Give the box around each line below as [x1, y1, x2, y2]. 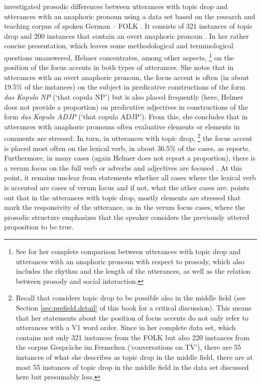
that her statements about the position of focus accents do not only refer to [16, 312, 248, 323]
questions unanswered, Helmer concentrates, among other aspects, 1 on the [4, 50, 234, 62]
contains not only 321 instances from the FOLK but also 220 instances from [16, 332, 250, 342]
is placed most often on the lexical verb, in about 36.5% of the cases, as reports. [4, 142, 250, 153]
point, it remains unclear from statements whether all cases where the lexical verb [4, 172, 256, 183]
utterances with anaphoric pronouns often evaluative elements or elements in [4, 121, 240, 131]
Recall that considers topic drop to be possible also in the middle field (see [16, 292, 246, 303]
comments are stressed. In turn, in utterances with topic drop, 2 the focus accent [4, 131, 252, 143]
